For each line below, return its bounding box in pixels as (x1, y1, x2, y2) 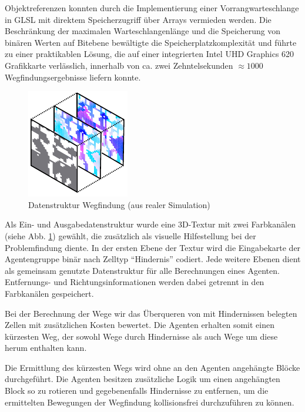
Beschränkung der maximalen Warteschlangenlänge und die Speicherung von (5, 25, 281, 37)
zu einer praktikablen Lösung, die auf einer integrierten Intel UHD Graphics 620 (5, 48, 294, 60)
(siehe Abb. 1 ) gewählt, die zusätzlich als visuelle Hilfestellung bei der (5, 229, 256, 242)
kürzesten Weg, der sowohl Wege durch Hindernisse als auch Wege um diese (5, 330, 278, 342)
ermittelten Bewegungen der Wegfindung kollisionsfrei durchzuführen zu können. (5, 396, 294, 408)
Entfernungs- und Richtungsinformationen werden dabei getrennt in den (5, 276, 264, 288)
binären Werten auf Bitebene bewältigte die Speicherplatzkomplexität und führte (5, 36, 297, 48)
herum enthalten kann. (5, 341, 87, 354)
